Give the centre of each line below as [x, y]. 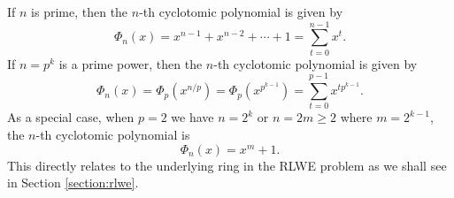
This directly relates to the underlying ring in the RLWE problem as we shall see [227, 165]
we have [192, 117]
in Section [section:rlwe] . [73, 183]
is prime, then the [80, 11]
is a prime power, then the [131, 63]
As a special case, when [71, 117]
